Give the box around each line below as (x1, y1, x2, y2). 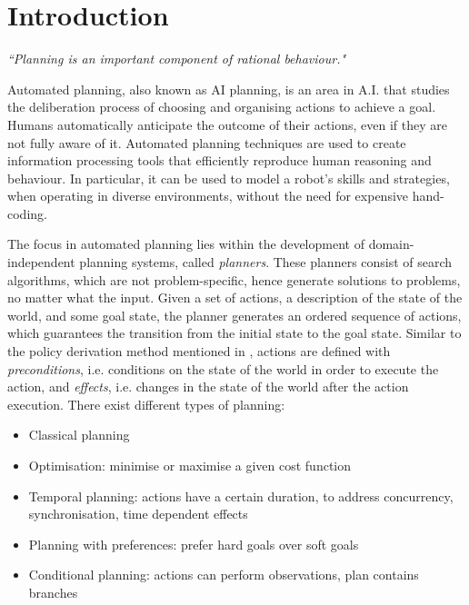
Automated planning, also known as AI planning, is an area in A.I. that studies (7, 79, 450, 98)
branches (28, 582, 78, 601)
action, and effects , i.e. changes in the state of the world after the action (7, 377, 409, 396)
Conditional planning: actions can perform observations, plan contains (28, 565, 419, 584)
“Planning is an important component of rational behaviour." (7, 49, 346, 68)
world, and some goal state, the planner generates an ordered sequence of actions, (7, 305, 462, 324)
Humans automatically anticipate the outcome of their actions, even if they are (7, 114, 447, 134)
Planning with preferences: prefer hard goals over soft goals (28, 534, 359, 553)
